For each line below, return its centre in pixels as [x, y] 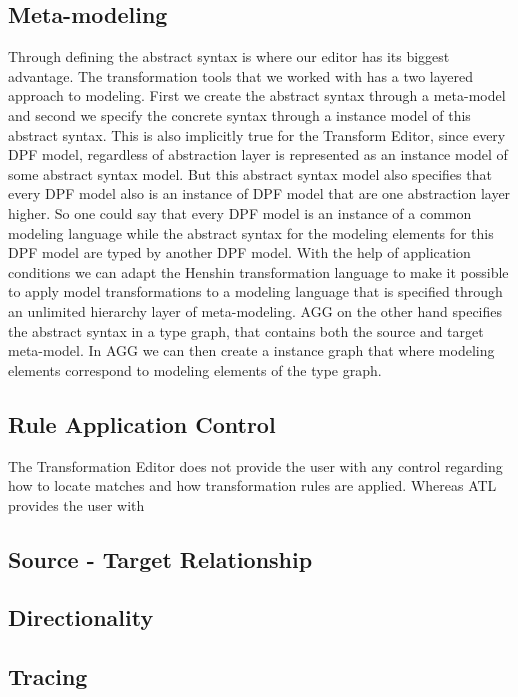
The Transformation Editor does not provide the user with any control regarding [255, 465]
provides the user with [76, 504]
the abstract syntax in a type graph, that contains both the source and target [246, 330]
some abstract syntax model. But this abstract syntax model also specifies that [250, 173]
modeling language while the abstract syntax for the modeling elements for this [251, 232]
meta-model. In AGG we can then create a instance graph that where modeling [251, 350]
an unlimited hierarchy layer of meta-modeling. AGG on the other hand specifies [255, 310]
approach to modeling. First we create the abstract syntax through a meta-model [257, 95]
